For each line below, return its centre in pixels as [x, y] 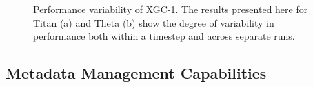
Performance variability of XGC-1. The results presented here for [171, 9]
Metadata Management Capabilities [136, 73]
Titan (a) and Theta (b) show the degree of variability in [154, 22]
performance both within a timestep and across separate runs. [164, 36]
